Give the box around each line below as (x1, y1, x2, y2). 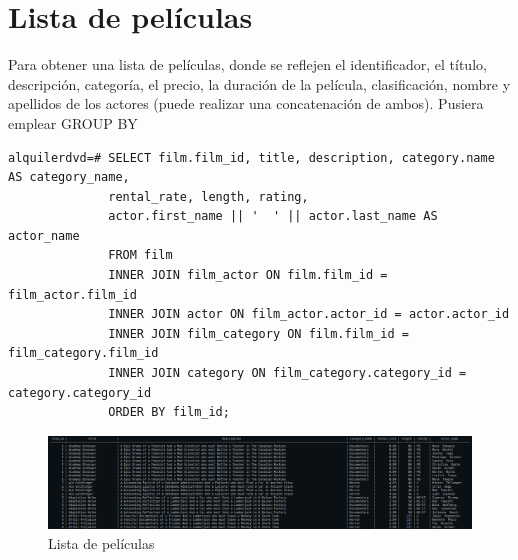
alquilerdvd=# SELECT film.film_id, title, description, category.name (8, 150, 495, 165)
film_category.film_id (8, 346, 159, 361)
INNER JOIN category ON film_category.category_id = (108, 366, 467, 381)
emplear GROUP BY (8, 112, 138, 133)
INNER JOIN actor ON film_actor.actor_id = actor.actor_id (108, 307, 510, 322)
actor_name (8, 228, 80, 243)
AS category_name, (8, 170, 130, 185)
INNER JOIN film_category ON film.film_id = (108, 326, 409, 341)
